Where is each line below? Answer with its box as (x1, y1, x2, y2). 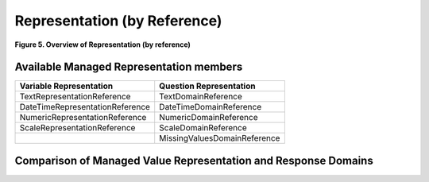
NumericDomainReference (159, 112, 258, 123)
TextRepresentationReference (19, 91, 131, 103)
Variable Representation (19, 80, 114, 91)
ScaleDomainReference (159, 122, 247, 134)
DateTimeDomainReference (159, 102, 262, 113)
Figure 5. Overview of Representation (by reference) (14, 40, 191, 49)
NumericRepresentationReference (19, 112, 147, 123)
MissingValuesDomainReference (159, 133, 280, 144)
